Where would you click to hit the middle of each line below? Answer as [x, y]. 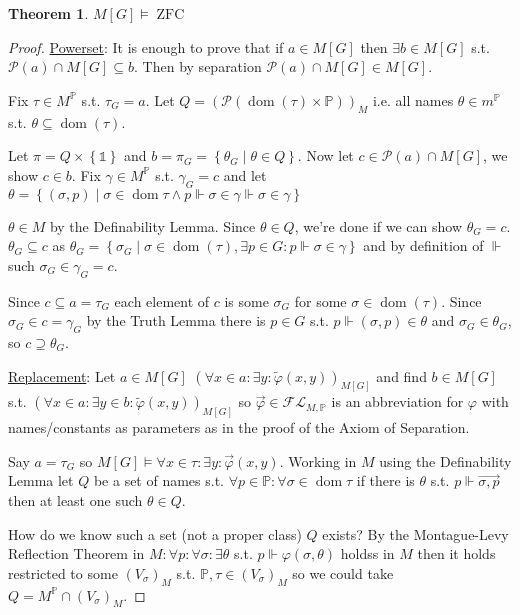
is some [246, 300]
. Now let [325, 155]
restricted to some [63, 572]
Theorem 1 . [48, 13]
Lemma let [41, 480]
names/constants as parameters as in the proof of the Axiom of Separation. [239, 427]
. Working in [318, 460]
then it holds [456, 553]
